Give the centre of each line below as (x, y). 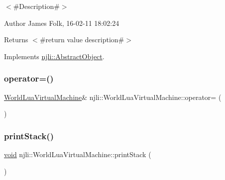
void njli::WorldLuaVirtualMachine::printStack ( (78, 154)
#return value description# (82, 40)
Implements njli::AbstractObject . (54, 56)
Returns (16, 40)
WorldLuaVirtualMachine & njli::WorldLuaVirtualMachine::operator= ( (113, 97)
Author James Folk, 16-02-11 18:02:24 (62, 23)
